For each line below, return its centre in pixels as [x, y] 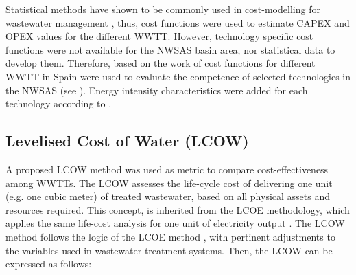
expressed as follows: [49, 264]
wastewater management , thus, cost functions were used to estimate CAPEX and [178, 22]
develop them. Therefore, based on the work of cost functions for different [161, 63]
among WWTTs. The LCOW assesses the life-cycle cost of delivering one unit [169, 183]
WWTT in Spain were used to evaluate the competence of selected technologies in [178, 76]
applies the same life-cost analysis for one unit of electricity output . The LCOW [175, 223]
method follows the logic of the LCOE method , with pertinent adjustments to [170, 236]
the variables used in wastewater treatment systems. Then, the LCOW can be [169, 250]
